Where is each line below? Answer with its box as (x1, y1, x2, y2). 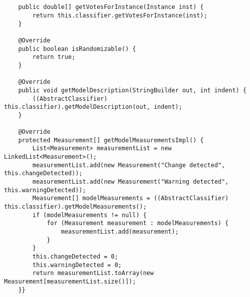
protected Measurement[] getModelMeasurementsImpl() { (18, 136, 204, 144)
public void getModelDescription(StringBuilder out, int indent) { (18, 86, 247, 94)
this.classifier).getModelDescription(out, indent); (4, 103, 182, 111)
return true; (32, 53, 76, 61)
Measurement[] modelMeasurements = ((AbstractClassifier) (32, 195, 229, 202)
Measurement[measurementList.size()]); (4, 278, 136, 285)
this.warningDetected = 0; (32, 261, 122, 269)
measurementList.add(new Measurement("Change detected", (32, 161, 225, 169)
